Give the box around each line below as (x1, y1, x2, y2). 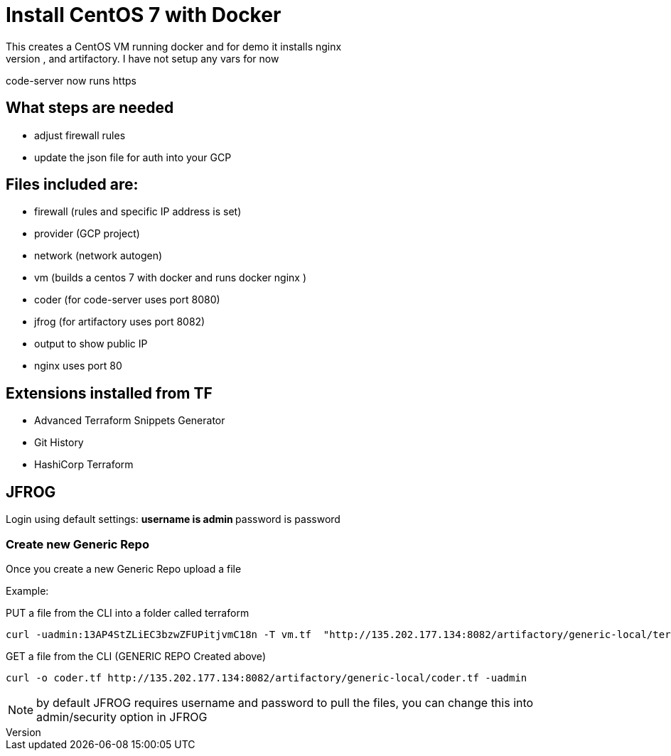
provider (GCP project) (34, 227, 140, 240)
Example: (6, 584, 49, 597)
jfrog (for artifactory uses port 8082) (34, 315, 205, 328)
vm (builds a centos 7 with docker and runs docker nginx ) (34, 271, 307, 284)
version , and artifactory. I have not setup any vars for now (6, 52, 279, 65)
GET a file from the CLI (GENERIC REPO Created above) (6, 649, 266, 662)
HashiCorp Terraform (34, 458, 134, 471)
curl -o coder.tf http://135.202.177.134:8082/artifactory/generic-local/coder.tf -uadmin (6, 671, 527, 684)
